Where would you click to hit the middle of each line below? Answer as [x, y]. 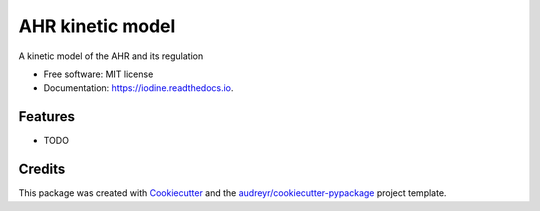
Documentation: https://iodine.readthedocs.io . [138, 88]
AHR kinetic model [97, 26]
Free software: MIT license [98, 74]
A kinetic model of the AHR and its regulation [111, 56]
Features [46, 116]
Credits [42, 169]
